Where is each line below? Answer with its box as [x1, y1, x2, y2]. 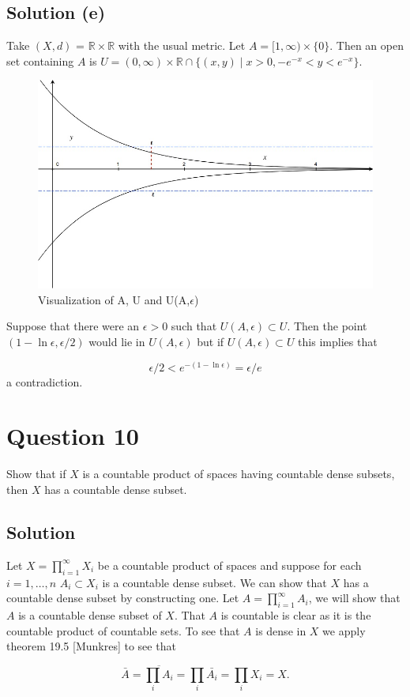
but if [197, 333, 224, 350]
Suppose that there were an [6, 318, 140, 334]
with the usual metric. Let [118, 37, 246, 54]
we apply [322, 622, 366, 639]
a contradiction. [6, 373, 83, 390]
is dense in [255, 622, 307, 639]
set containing [6, 52, 74, 69]
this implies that [298, 333, 378, 350]
